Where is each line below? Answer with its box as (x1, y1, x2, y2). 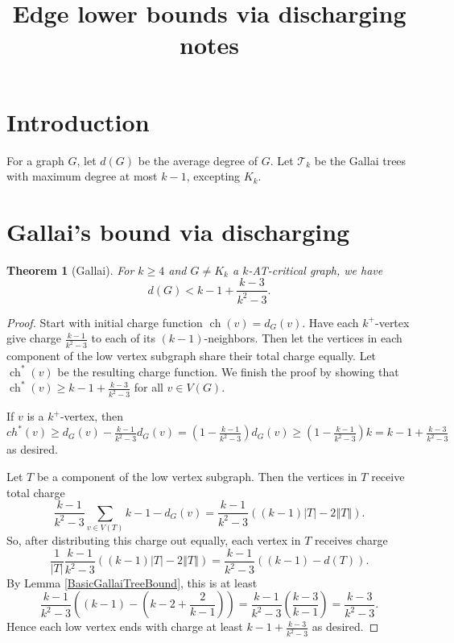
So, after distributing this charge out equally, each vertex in (6, 532, 301, 549)
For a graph (6, 151, 64, 168)
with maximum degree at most (6, 168, 158, 185)
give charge (6, 330, 62, 346)
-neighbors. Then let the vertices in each (204, 330, 402, 346)
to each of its (91, 330, 155, 346)
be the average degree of (138, 151, 258, 168)
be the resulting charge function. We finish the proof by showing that (57, 363, 399, 380)
